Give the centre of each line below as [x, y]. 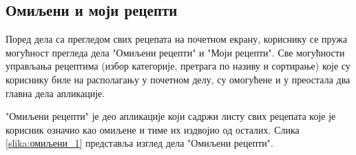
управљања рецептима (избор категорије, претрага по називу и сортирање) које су [178, 66]
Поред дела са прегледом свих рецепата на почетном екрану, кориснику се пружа [177, 39]
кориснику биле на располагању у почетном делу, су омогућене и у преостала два [178, 79]
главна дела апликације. [55, 93]
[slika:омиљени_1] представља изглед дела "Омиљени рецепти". [139, 143]
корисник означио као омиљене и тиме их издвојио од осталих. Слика [153, 129]
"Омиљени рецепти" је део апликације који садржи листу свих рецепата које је [171, 116]
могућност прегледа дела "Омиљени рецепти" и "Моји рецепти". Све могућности [175, 52]
